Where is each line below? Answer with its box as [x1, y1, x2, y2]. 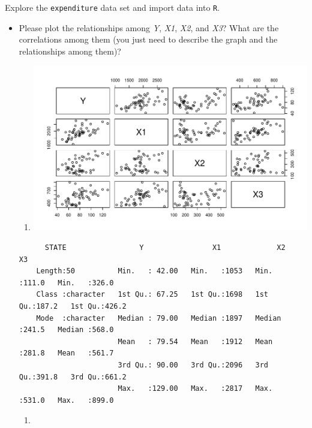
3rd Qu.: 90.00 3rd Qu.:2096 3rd [118, 360, 269, 369]
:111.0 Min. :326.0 [19, 278, 114, 287]
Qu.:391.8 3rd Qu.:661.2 [19, 372, 127, 381]
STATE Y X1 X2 [44, 243, 286, 252]
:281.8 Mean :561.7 [19, 349, 114, 358]
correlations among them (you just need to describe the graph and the [19, 33, 278, 46]
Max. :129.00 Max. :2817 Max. [118, 384, 273, 393]
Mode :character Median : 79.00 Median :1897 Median [36, 314, 281, 322]
